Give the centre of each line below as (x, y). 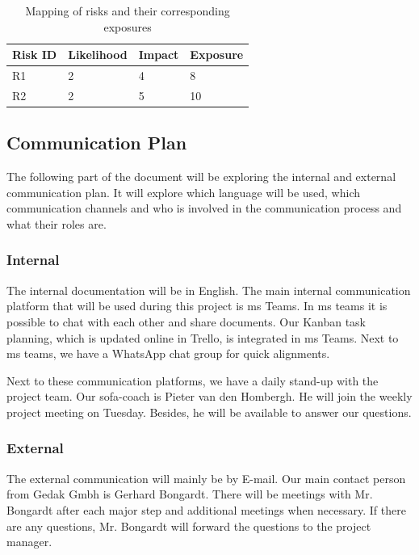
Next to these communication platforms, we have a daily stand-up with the (193, 380)
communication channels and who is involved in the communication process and (204, 208)
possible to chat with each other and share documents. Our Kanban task (186, 321)
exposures (128, 26)
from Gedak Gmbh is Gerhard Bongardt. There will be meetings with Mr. (190, 494)
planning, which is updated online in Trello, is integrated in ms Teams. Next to (203, 337)
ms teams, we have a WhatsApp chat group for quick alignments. (168, 353)
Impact (159, 55)
